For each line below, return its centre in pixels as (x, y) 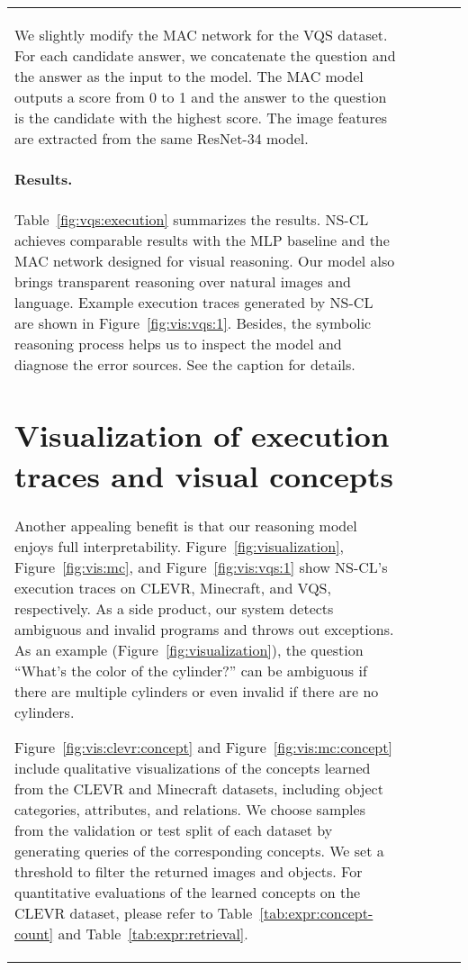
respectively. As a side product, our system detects (174, 608)
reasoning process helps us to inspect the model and (178, 343)
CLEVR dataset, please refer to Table (134, 912)
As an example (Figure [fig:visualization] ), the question (189, 649)
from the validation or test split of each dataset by (174, 829)
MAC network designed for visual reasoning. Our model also (205, 260)
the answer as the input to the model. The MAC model (189, 76)
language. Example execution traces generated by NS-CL (194, 302)
